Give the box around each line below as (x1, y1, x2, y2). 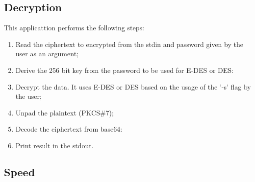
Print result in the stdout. (15, 140, 94, 150)
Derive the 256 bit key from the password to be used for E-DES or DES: (15, 65, 233, 75)
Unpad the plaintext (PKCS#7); (15, 107, 114, 117)
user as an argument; (15, 48, 78, 59)
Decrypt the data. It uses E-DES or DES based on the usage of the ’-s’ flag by (15, 81, 251, 91)
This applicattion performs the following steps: (4, 23, 144, 33)
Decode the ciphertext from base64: (15, 124, 123, 134)
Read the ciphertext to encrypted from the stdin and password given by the (15, 39, 243, 49)
